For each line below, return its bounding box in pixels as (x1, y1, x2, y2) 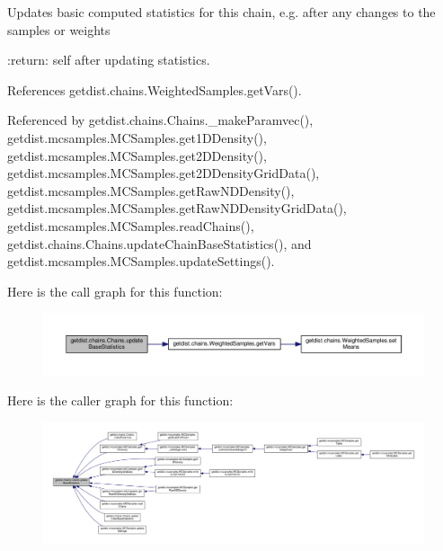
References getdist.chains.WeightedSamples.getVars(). (7, 80, 302, 99)
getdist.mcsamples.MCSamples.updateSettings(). (7, 252, 275, 271)
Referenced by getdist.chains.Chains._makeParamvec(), (7, 111, 314, 129)
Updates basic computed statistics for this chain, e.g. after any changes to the (7, 3, 436, 21)
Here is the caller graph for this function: (7, 391, 234, 410)
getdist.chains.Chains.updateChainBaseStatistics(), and (7, 234, 312, 253)
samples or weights (7, 20, 111, 39)
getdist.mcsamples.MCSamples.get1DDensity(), (7, 128, 267, 147)
